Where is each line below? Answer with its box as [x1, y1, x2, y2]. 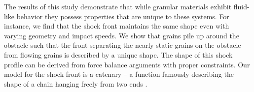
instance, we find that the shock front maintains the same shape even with [4, 21, 229, 31]
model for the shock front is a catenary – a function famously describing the [4, 69, 234, 79]
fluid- [233, 1, 250, 11]
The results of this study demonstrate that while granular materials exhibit [4, 1, 232, 11]
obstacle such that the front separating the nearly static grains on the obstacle [4, 40, 241, 50]
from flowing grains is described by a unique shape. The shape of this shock [4, 49, 233, 60]
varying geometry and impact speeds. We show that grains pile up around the [4, 30, 239, 40]
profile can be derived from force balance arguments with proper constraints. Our [4, 59, 250, 69]
